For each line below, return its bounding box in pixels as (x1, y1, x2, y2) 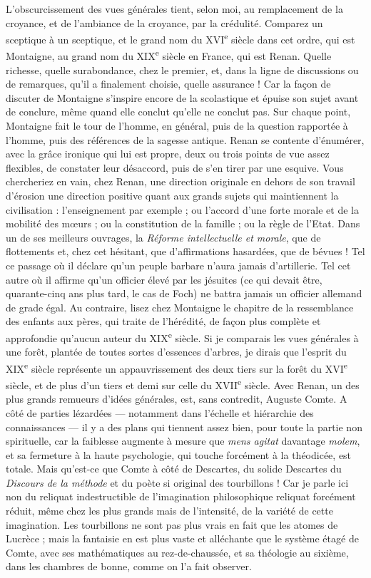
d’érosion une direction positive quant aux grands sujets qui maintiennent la (6, 188, 339, 203)
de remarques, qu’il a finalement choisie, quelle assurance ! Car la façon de (6, 76, 331, 91)
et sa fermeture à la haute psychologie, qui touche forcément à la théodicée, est (6, 447, 352, 462)
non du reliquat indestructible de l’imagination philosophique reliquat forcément (6, 489, 356, 504)
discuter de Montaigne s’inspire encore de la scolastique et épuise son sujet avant (6, 90, 359, 105)
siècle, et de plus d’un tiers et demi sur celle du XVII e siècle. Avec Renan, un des (6, 376, 360, 392)
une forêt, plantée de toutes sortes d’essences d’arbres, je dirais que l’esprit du (6, 344, 347, 359)
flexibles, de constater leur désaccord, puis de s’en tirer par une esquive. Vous (6, 160, 344, 175)
